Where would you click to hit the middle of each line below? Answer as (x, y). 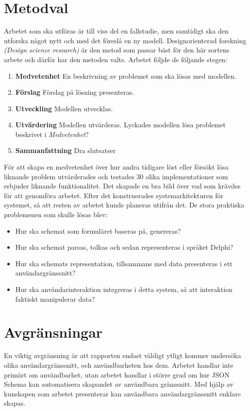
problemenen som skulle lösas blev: (56, 214)
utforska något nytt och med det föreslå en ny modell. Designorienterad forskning (125, 40)
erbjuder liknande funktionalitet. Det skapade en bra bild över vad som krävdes (122, 186)
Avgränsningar (53, 332)
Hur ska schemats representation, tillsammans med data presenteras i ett (124, 263)
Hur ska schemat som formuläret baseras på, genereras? (98, 231)
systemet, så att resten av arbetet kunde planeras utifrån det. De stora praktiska (124, 205)
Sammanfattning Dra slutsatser (66, 150)
